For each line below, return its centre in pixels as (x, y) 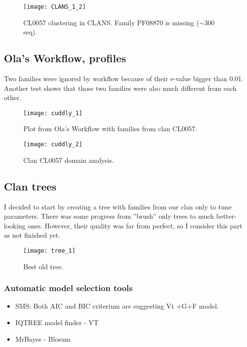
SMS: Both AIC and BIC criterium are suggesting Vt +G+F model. (117, 306)
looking (15, 225)
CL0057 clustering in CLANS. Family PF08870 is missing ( (111, 22)
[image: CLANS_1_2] (55, 7)
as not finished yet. (32, 235)
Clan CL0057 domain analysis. (69, 160)
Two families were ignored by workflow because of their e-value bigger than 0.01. (124, 78)
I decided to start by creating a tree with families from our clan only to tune (118, 206)
